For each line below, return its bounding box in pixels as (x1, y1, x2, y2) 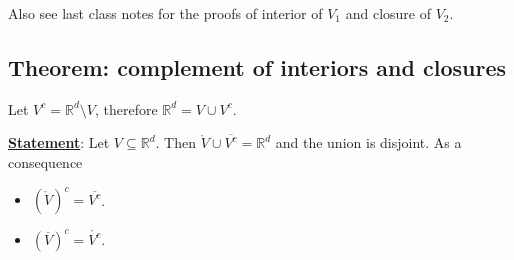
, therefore (94, 98, 158, 119)
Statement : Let (8, 132, 110, 153)
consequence (8, 151, 83, 172)
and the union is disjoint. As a (275, 132, 462, 153)
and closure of (345, 3, 431, 23)
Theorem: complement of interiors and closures (8, 51, 506, 82)
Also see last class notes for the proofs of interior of (8, 3, 323, 23)
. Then (155, 132, 196, 153)
